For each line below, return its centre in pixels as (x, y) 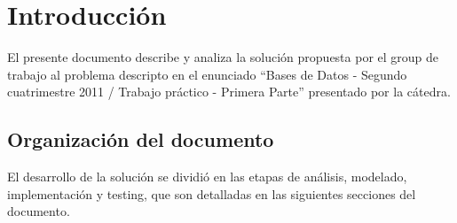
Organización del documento (141, 139)
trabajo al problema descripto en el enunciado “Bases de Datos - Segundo (207, 74)
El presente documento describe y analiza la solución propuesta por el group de (223, 57)
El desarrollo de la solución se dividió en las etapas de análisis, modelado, (207, 177)
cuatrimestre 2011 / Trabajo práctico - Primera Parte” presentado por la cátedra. (229, 92)
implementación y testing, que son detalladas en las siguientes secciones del (212, 193)
